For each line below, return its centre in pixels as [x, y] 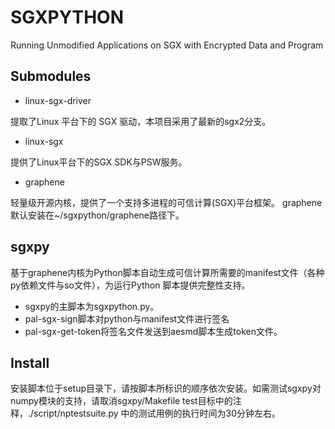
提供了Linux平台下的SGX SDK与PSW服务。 [99, 162]
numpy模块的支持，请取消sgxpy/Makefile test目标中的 [121, 401]
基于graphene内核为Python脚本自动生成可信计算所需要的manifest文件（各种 [167, 272]
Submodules [51, 76]
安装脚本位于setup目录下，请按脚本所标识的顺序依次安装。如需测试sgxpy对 [166, 388]
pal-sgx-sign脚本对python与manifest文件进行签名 [127, 318]
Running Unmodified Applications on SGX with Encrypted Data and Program [167, 45]
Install [30, 362]
